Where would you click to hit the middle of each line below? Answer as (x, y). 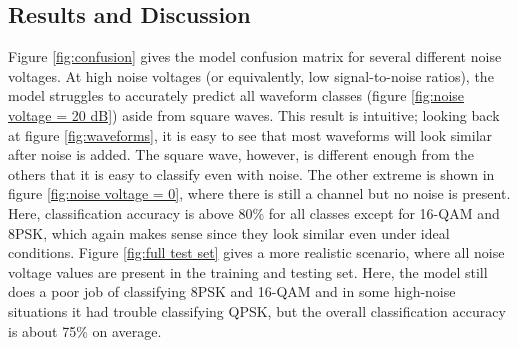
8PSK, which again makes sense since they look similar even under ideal (229, 232)
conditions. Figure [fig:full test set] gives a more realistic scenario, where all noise (256, 252)
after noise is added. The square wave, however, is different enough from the (241, 154)
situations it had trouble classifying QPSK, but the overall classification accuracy (257, 310)
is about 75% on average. (85, 330)
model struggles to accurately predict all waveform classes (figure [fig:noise (236, 95)
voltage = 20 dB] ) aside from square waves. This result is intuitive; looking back (254, 114)
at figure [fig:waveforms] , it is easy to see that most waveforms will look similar (250, 134)
